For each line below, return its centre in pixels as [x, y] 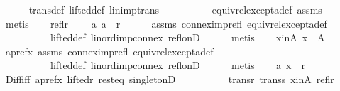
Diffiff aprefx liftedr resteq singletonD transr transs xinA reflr [170, 79]
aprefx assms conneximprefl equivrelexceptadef [109, 51]
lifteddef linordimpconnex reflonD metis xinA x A [187, 37]
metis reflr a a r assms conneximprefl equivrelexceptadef [166, 23]
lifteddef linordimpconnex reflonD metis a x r [177, 65]
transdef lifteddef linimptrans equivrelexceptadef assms [175, 9]
